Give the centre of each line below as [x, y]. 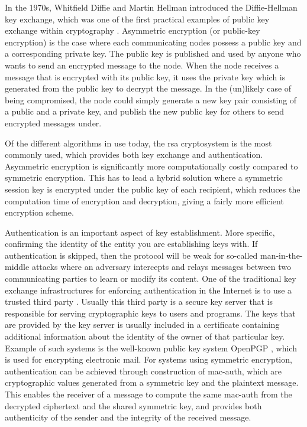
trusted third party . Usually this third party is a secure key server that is [139, 301]
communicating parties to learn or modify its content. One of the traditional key [151, 278]
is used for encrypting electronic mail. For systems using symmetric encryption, [148, 359]
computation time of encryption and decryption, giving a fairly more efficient [144, 201]
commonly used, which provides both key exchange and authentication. [134, 154]
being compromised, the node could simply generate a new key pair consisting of [151, 100]
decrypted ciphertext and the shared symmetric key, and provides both [133, 405]
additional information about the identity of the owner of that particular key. [145, 336]
